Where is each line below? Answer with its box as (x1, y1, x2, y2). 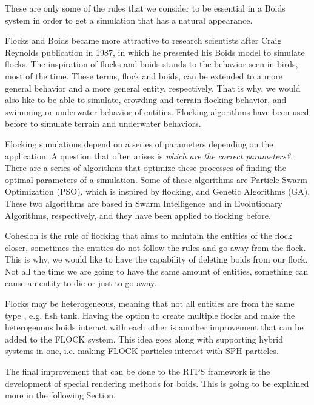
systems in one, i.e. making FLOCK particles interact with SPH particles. (5, 344, 279, 357)
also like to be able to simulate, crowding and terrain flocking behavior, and (5, 93, 287, 106)
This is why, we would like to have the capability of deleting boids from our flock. (5, 253, 308, 266)
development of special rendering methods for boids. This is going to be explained (5, 377, 309, 389)
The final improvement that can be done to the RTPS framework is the (5, 365, 270, 378)
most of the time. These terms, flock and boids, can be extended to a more (5, 69, 283, 82)
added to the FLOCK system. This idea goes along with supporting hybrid (5, 332, 283, 345)
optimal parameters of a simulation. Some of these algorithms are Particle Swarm (5, 173, 307, 186)
